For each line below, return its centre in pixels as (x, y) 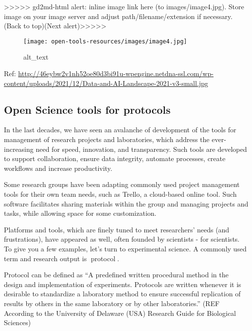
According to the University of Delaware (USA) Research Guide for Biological (120, 313)
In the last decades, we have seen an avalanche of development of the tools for (120, 130)
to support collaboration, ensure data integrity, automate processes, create (115, 158)
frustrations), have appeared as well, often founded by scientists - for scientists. (122, 239)
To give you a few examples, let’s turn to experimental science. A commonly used (125, 248)
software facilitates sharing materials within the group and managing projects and (126, 203)
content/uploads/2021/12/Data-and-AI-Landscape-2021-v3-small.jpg (106, 83)
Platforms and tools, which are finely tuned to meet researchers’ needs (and (117, 229)
